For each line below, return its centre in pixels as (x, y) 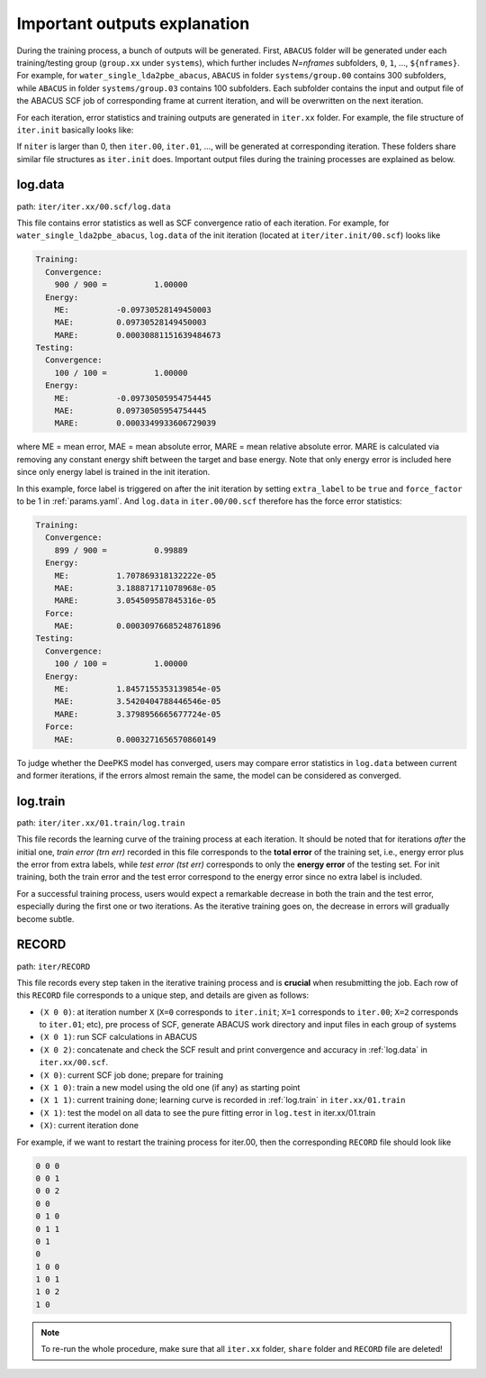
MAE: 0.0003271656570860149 (135, 739)
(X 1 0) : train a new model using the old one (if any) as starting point (170, 1088)
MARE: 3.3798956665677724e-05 (138, 714)
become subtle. (45, 918)
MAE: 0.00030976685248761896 (138, 626)
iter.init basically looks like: (75, 130)
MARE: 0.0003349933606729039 (135, 423)
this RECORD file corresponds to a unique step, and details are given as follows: (163, 995)
